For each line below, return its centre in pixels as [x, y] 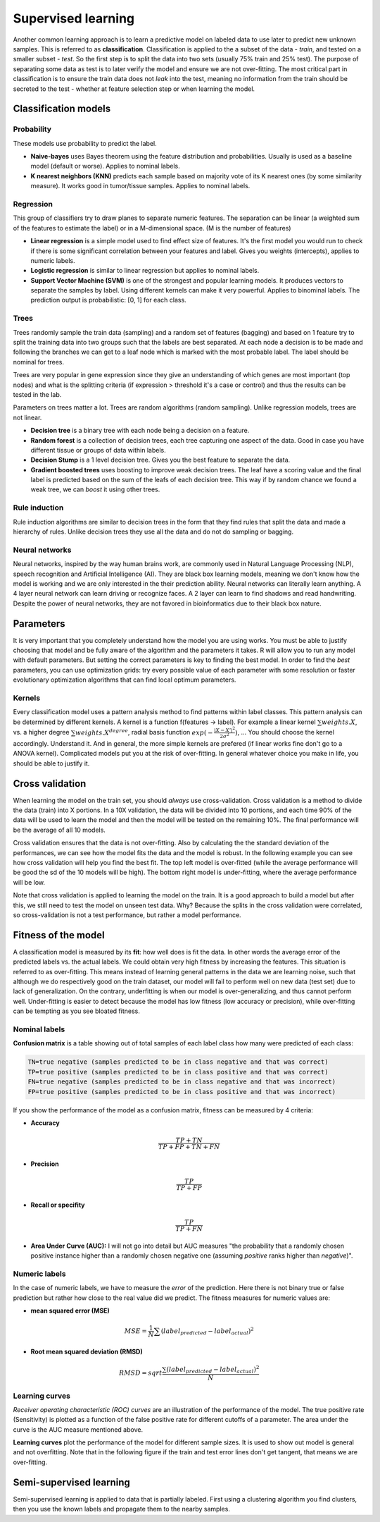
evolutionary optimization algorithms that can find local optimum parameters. [125, 680]
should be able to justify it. [51, 763]
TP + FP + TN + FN [189, 1147]
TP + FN [189, 1229]
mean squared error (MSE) [70, 1311]
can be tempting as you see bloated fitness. [76, 1011]
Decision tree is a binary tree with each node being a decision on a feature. [140, 431]
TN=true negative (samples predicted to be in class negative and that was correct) [178, 1062]
